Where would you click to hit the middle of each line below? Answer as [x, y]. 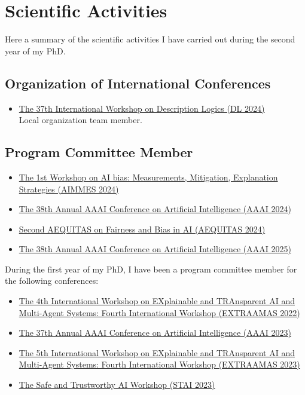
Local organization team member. [80, 120]
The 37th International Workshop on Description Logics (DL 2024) [142, 108]
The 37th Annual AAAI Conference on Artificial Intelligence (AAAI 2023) [155, 333]
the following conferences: [52, 281]
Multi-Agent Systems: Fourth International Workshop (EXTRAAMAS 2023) [159, 364]
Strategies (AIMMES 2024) [69, 189]
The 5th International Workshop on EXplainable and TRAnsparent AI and [157, 352]
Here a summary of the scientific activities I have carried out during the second [150, 39]
